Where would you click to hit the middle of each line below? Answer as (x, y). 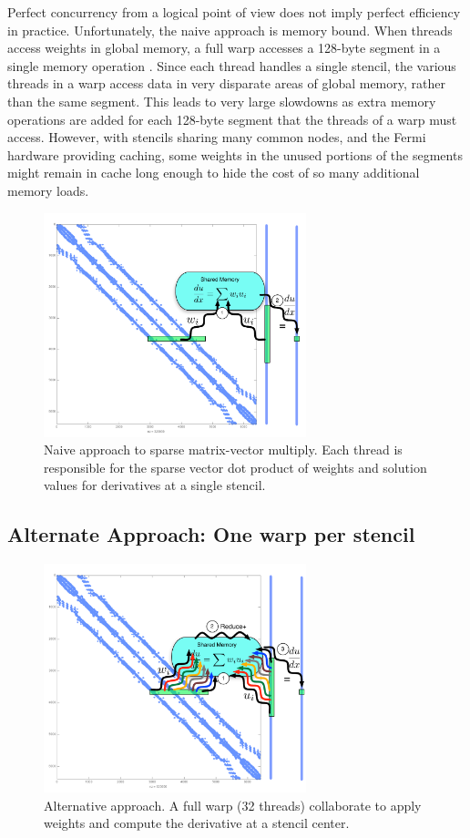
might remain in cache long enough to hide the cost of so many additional (214, 173)
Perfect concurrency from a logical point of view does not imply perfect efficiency (234, 12)
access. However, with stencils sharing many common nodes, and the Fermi (217, 137)
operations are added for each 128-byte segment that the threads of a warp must (232, 119)
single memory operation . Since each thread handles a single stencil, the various (232, 65)
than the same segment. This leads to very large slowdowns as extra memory (222, 101)
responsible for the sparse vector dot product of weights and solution (235, 467)
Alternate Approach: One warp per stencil (211, 534)
